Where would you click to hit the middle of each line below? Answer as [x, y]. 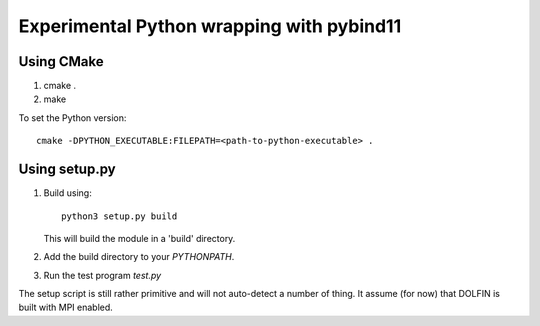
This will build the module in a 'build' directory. [139, 238]
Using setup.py [67, 169]
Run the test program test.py [102, 275]
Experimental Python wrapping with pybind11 [210, 26]
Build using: [67, 193]
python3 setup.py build [119, 216]
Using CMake [61, 61]
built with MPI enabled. [66, 307]
